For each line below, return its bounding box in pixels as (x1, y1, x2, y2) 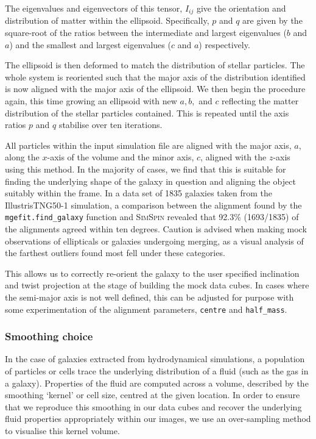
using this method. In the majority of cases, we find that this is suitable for (5, 162, 286, 175)
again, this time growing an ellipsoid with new (5, 95, 177, 107)
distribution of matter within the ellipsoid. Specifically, (5, 14, 209, 27)
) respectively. (198, 38, 250, 51)
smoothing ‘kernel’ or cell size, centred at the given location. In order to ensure (5, 388, 300, 401)
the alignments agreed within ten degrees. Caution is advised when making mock (5, 223, 307, 235)
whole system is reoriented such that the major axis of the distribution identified (5, 70, 306, 83)
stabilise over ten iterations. (58, 118, 163, 131)
